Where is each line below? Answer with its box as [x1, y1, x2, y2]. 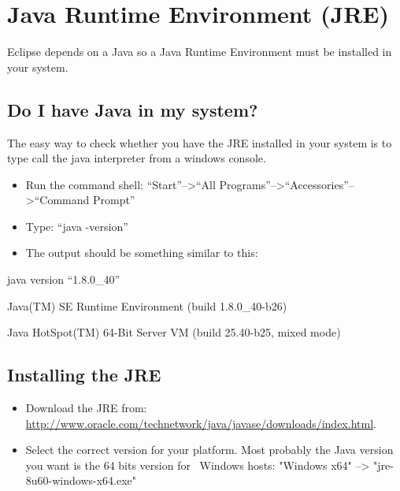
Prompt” [92, 192, 135, 208]
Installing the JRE [7, 363, 161, 387]
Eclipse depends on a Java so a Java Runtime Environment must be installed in [7, 43, 392, 60]
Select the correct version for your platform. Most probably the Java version [25, 441, 394, 458]
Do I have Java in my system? [7, 97, 258, 121]
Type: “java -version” [25, 218, 128, 234]
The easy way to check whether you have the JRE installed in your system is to [7, 134, 392, 151]
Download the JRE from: [25, 400, 147, 416]
